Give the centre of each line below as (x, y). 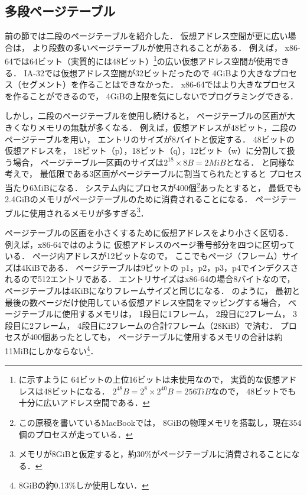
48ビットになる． (76, 391)
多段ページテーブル (60, 11)
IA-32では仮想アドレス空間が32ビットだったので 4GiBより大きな (148, 72)
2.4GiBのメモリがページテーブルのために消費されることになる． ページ (142, 199)
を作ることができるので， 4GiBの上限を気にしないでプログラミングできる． (151, 96)
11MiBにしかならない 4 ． (52, 350)
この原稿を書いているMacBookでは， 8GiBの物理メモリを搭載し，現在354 (160, 423)
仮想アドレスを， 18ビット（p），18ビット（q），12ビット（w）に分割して (146, 151)
